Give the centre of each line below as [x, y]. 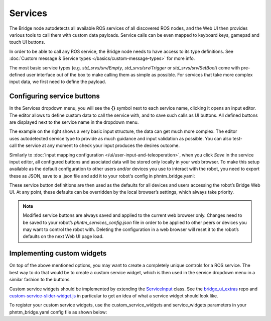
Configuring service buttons [54, 96]
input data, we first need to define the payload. [58, 82]
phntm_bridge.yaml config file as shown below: [58, 312]
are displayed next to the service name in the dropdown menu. [74, 122]
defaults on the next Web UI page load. [63, 236]
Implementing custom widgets [58, 253]
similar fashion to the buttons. [40, 280]
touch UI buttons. [27, 42]
